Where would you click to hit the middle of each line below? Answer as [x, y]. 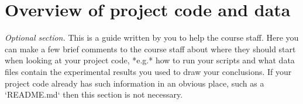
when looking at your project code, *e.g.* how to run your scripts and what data [150, 60]
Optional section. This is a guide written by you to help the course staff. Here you [152, 37]
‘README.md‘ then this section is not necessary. [94, 94]
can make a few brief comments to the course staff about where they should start [150, 49]
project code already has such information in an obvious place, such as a [135, 83]
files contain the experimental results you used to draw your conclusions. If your [148, 71]
